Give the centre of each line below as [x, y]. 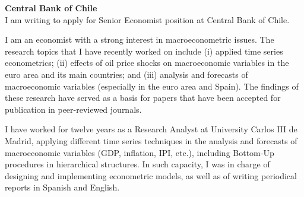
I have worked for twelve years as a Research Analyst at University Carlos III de [151, 129]
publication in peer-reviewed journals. [73, 109]
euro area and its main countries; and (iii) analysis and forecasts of [126, 74]
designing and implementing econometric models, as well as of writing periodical [151, 175]
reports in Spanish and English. [62, 187]
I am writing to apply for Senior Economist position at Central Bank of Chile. [147, 19]
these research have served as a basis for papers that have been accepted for [143, 98]
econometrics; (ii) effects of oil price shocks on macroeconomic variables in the [147, 63]
